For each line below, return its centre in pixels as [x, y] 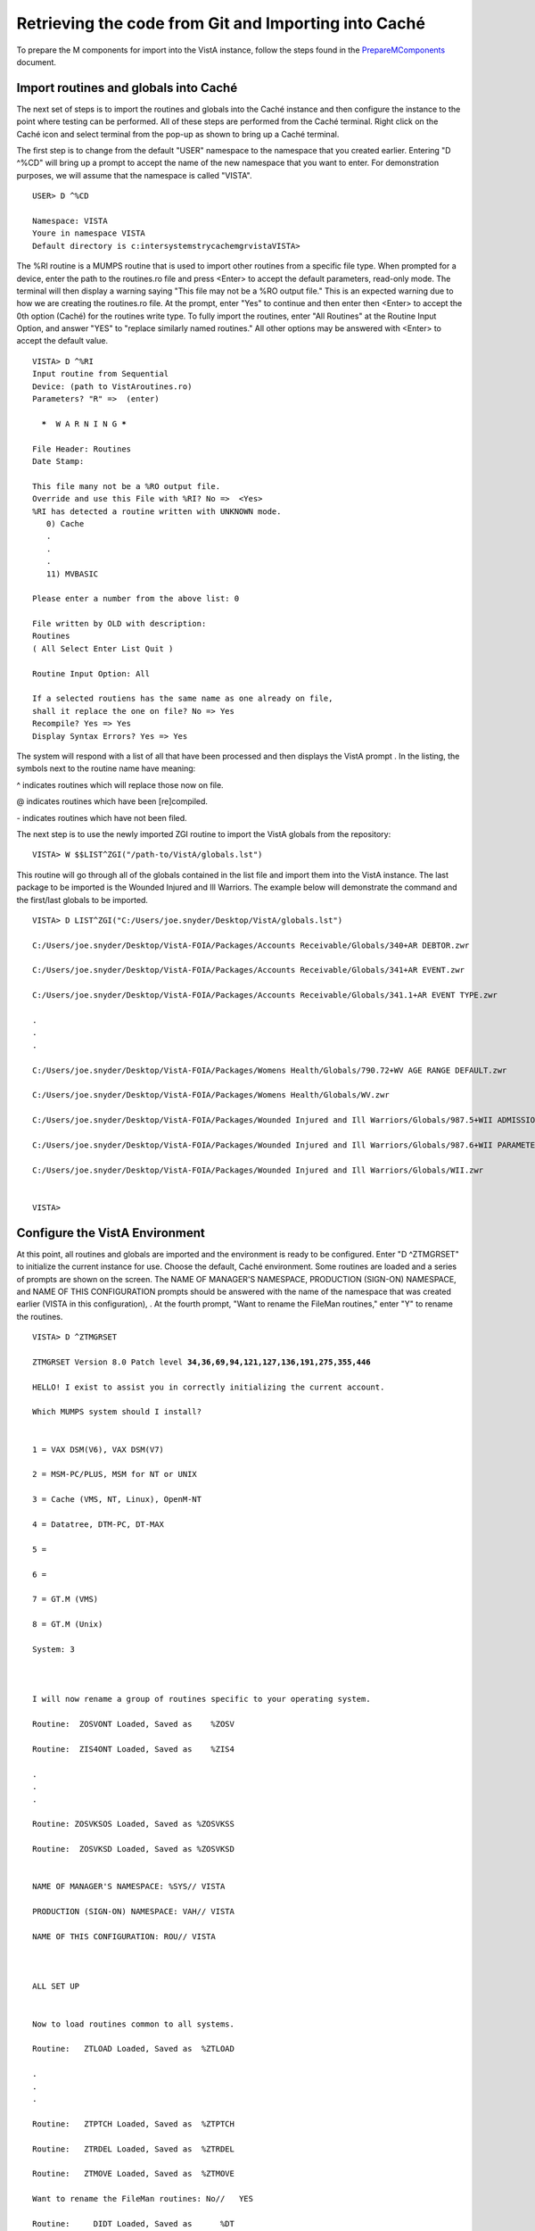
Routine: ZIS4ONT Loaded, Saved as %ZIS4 [134, 1750]
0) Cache [65, 523]
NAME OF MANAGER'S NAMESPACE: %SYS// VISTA [129, 1887]
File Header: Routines [82, 449]
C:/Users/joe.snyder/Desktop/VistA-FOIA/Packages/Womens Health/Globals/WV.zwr [211, 1095]
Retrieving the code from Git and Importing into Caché [221, 23]
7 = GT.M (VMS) [66, 1599]
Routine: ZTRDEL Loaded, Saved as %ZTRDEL [134, 2149]
